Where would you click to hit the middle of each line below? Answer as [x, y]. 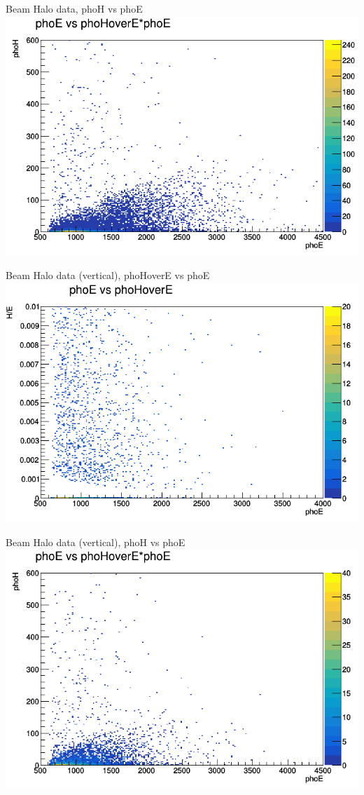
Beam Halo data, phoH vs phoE [74, 8]
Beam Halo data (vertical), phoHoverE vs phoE [108, 275]
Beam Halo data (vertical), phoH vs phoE [96, 542]
